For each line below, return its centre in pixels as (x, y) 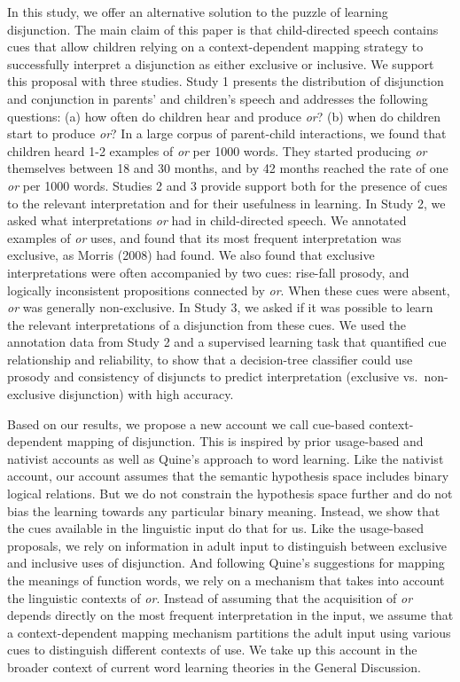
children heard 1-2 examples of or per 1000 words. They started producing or (217, 150)
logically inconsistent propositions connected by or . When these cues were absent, (229, 290)
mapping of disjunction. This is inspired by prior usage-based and (245, 441)
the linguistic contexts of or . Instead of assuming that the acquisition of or (210, 597)
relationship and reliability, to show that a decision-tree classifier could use (210, 359)
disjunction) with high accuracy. (146, 394)
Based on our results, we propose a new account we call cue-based (186, 423)
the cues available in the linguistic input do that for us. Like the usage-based (216, 528)
